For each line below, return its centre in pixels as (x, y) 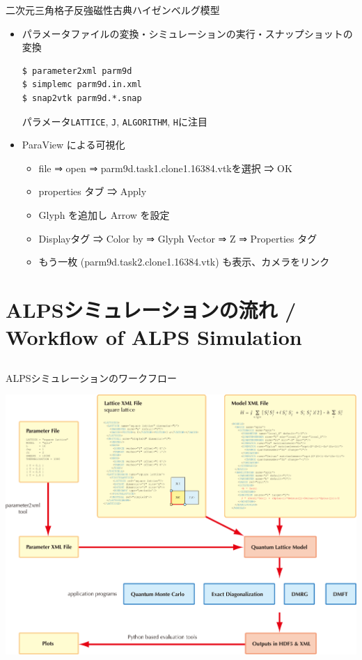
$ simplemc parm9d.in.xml (82, 85)
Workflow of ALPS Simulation (154, 337)
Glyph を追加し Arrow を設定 (104, 215)
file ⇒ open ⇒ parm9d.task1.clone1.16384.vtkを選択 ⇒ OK (165, 168)
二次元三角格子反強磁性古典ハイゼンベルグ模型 (113, 10)
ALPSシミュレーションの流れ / (151, 309)
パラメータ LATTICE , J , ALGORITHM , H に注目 (115, 121)
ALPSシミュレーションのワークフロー (92, 377)
